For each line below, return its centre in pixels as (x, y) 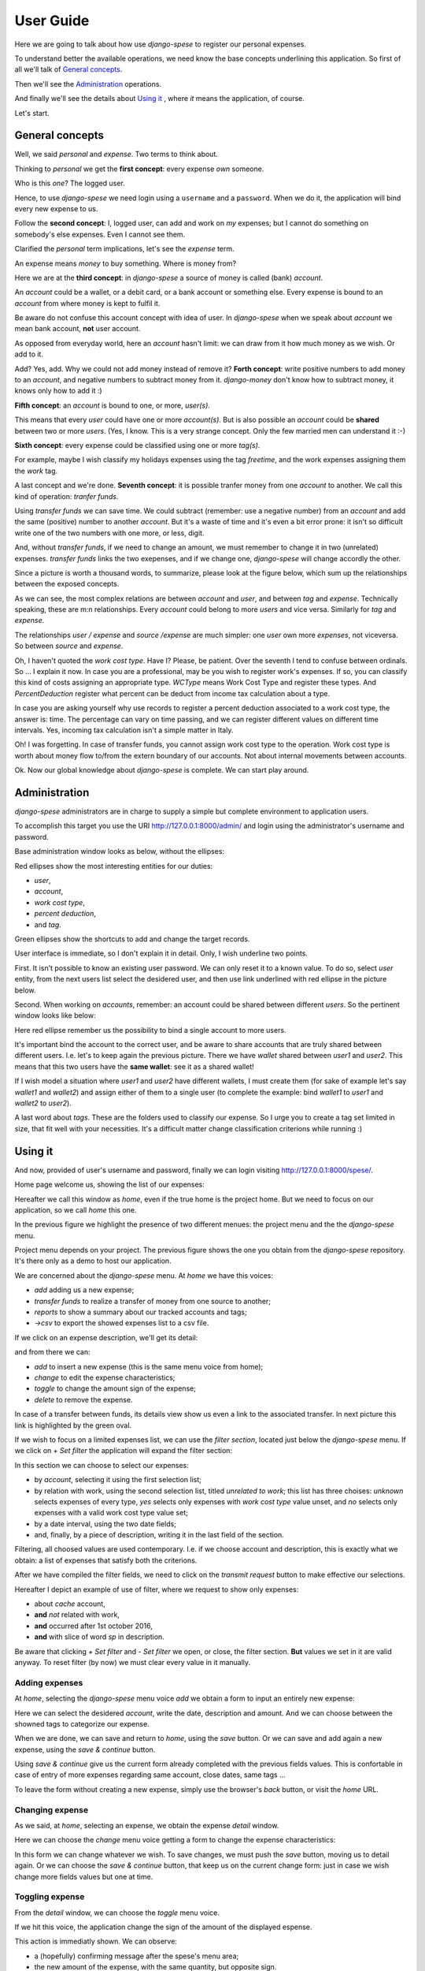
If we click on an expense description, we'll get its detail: (106, 1337)
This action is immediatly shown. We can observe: (96, 1941)
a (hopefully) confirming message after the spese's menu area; (137, 1956)
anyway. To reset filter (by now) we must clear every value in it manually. (133, 1662)
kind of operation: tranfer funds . (67, 496)
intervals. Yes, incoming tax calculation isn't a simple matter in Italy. (124, 730)
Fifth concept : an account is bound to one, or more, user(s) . (112, 405)
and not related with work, (77, 1615)
